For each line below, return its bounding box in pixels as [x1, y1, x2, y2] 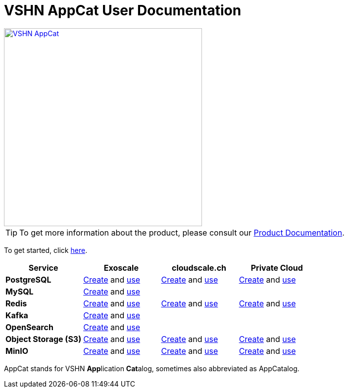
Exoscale [103, 262, 139, 273]
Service [28, 262, 58, 273]
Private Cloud [250, 262, 303, 273]
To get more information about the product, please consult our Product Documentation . [19, 227, 345, 238]
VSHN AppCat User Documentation [4, 2, 242, 19]
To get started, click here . [4, 245, 88, 254]
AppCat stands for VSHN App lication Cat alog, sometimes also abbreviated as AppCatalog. [4, 364, 299, 373]
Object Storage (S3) [5, 334, 82, 344]
